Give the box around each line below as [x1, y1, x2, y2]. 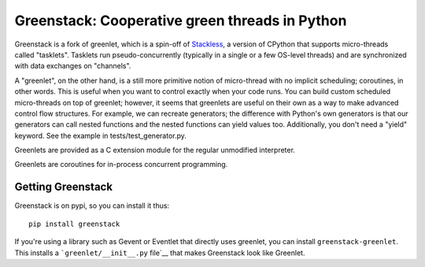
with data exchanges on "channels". [14, 61, 131, 71]
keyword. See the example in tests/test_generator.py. [14, 131, 187, 140]
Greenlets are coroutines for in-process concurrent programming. [14, 160, 228, 169]
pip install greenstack [28, 219, 120, 228]
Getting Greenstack [14, 180, 113, 194]
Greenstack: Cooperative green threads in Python [14, 12, 347, 29]
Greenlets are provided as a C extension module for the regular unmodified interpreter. [14, 146, 295, 155]
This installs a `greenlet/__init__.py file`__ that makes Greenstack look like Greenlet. [14, 248, 305, 258]
